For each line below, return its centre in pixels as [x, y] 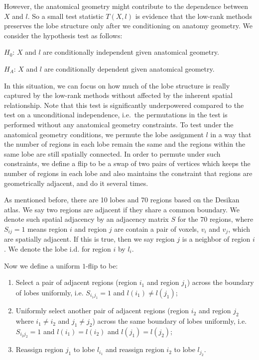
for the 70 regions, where [215, 219]
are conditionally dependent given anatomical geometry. [129, 68]
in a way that [231, 134]
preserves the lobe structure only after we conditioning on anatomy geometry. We [129, 26]
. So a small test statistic [65, 16]
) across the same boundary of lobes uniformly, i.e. [170, 321]
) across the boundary [220, 282]
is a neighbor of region [216, 239]
